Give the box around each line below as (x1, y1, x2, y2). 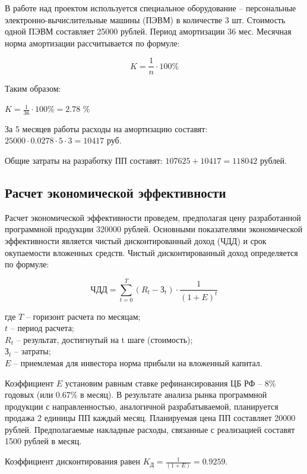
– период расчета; (10, 322, 74, 334)
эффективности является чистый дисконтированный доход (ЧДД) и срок (5, 235, 267, 247)
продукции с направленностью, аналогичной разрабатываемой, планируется (5, 400, 278, 412)
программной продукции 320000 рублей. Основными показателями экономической (5, 223, 303, 235)
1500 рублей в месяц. (5, 435, 82, 447)
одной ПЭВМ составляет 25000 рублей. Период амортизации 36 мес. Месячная (5, 25, 292, 38)
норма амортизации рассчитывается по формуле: (5, 36, 180, 49)
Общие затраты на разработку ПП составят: (5, 154, 163, 167)
